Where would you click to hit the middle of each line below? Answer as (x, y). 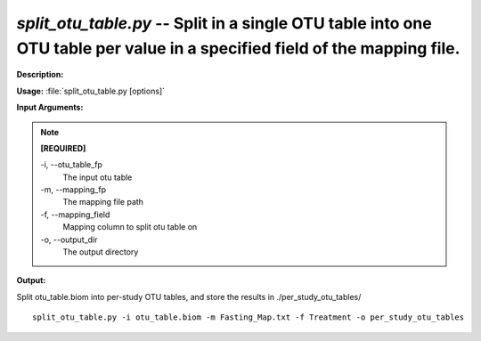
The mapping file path (103, 202)
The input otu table (98, 177)
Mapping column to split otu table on (130, 227)
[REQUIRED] (63, 148)
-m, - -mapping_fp (73, 190)
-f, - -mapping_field (75, 215)
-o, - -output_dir (69, 240)
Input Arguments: (50, 108)
